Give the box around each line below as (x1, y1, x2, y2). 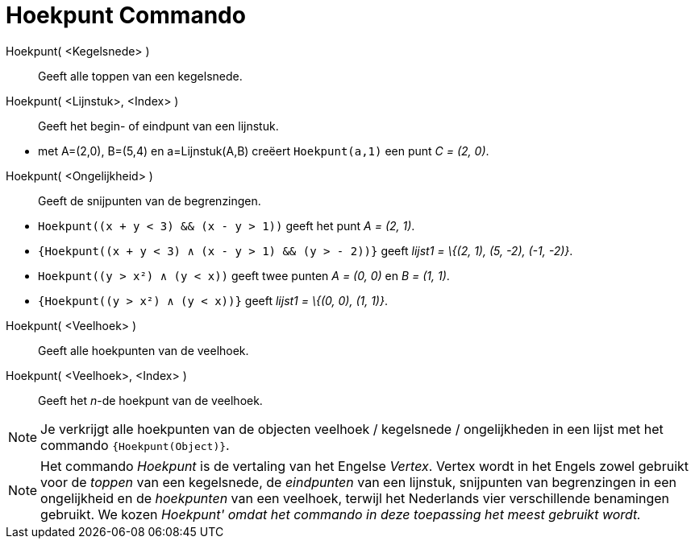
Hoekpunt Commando (6, 2, 246, 29)
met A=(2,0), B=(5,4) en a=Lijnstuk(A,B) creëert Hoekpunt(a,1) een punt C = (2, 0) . (38, 143, 489, 158)
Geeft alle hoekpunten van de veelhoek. (38, 343, 249, 357)
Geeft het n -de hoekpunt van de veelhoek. (38, 393, 263, 407)
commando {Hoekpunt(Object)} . (40, 436, 230, 453)
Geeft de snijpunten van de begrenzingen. (38, 193, 261, 208)
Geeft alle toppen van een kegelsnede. (38, 68, 243, 83)
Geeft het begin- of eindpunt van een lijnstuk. (38, 118, 279, 133)
